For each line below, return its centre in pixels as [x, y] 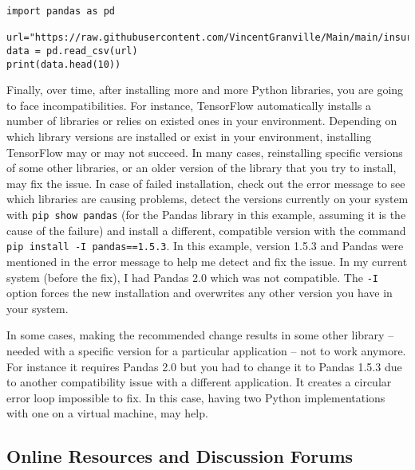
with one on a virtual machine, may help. [107, 413]
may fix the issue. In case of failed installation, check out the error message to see [206, 183]
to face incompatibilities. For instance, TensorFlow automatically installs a [189, 105]
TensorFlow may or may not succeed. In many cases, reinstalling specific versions [205, 152]
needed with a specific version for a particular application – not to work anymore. [206, 350]
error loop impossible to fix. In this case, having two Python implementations [196, 397]
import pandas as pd [61, 11]
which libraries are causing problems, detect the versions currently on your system [207, 199]
